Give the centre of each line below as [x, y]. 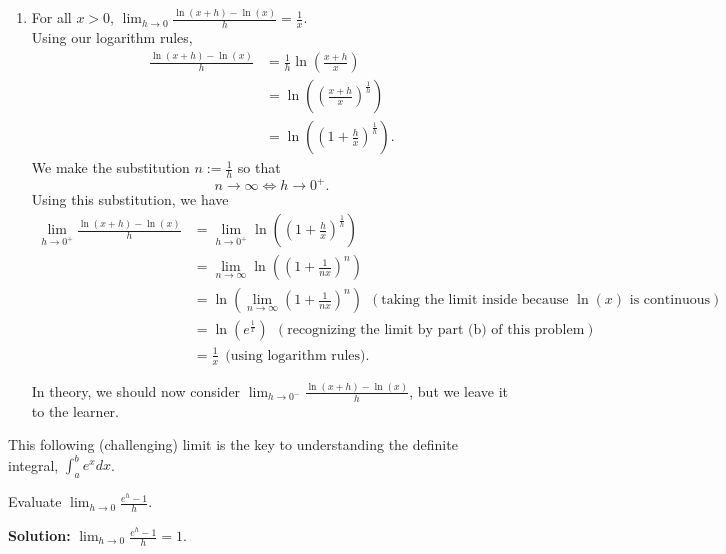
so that [259, 167]
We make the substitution [110, 167]
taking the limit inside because [475, 300]
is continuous [670, 300]
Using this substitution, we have [130, 199]
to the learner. [75, 410]
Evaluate [35, 501]
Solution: [39, 535]
